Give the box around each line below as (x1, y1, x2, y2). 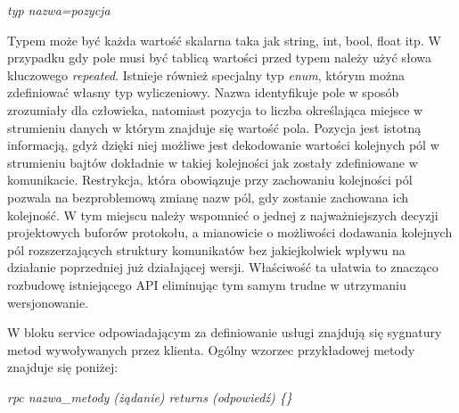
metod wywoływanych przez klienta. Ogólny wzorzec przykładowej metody (7, 340, 415, 359)
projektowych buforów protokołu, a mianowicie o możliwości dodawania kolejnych (7, 223, 453, 242)
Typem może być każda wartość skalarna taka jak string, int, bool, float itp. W (7, 30, 441, 49)
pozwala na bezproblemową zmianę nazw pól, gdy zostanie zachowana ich (7, 187, 409, 206)
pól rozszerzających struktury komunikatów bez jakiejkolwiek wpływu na (7, 240, 406, 259)
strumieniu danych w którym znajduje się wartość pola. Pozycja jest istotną (7, 118, 422, 136)
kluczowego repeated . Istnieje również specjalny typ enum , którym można (7, 65, 405, 84)
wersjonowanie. (7, 293, 89, 311)
